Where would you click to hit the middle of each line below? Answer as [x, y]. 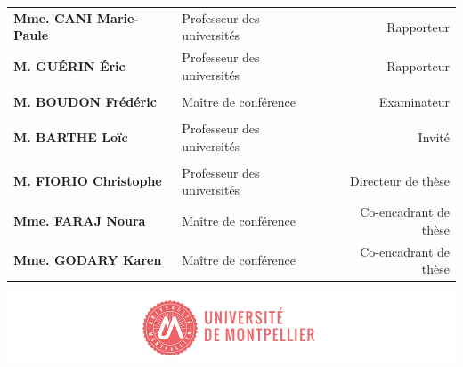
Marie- [118, 17]
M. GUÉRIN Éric [69, 65]
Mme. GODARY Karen [88, 260]
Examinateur [414, 101]
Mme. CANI [53, 17]
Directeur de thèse [400, 181]
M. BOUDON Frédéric [85, 101]
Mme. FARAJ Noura [80, 220]
